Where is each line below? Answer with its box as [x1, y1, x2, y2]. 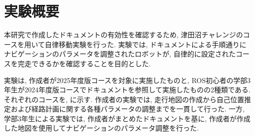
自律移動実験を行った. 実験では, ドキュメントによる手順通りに [44, 39, 247, 49]
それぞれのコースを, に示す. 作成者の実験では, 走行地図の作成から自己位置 [4, 94, 244, 104]
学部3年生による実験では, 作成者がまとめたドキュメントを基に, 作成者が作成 [4, 113, 251, 123]
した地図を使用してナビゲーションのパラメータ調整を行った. [4, 123, 199, 133]
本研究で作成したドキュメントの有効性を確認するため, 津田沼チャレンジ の [4, 29, 243, 40]
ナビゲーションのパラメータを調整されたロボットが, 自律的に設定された [4, 49, 236, 59]
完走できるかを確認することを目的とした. [17, 58, 151, 68]
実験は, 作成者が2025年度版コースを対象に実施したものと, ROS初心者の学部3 [4, 75, 251, 85]
